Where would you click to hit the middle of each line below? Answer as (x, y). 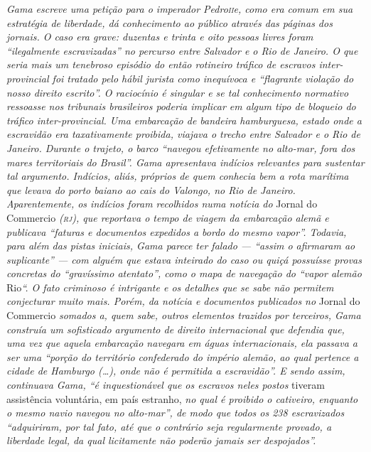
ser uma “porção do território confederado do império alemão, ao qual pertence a (183, 356)
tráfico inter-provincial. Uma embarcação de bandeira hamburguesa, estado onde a (184, 120)
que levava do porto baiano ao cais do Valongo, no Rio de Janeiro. (151, 189)
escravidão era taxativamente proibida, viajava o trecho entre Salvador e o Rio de (183, 134)
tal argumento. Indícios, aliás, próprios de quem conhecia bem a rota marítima (178, 176)
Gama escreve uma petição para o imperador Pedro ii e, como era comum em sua (180, 9)
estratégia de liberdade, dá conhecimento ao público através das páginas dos (170, 22)
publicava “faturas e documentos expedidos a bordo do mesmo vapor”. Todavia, (177, 231)
